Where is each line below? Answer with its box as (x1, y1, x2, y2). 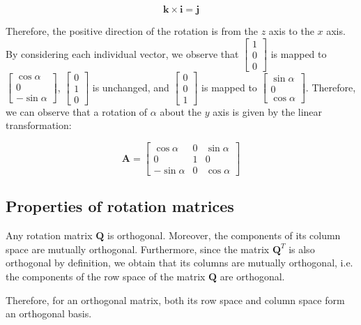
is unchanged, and (92, 80, 169, 94)
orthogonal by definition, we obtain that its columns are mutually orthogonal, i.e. (6, 255, 353, 270)
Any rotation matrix (6, 228, 93, 243)
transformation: (6, 118, 72, 133)
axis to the (268, 24, 314, 38)
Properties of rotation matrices (6, 195, 234, 217)
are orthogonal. (220, 269, 285, 284)
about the (160, 104, 201, 119)
